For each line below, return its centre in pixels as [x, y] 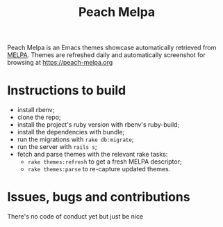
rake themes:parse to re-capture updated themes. [99, 169]
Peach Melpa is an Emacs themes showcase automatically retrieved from [112, 48]
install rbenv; [36, 110]
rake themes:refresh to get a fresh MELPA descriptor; [105, 162]
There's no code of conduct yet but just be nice [75, 217]
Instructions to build [67, 91]
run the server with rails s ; [57, 147]
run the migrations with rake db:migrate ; [75, 139]
